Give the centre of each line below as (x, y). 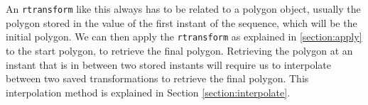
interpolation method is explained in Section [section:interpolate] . (148, 92)
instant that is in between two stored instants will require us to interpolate (168, 64)
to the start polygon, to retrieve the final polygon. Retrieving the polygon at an (179, 50)
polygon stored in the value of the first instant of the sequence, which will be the (182, 22)
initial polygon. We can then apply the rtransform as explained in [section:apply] (184, 37)
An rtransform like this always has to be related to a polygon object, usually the (183, 9)
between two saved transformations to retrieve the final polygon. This (157, 78)
